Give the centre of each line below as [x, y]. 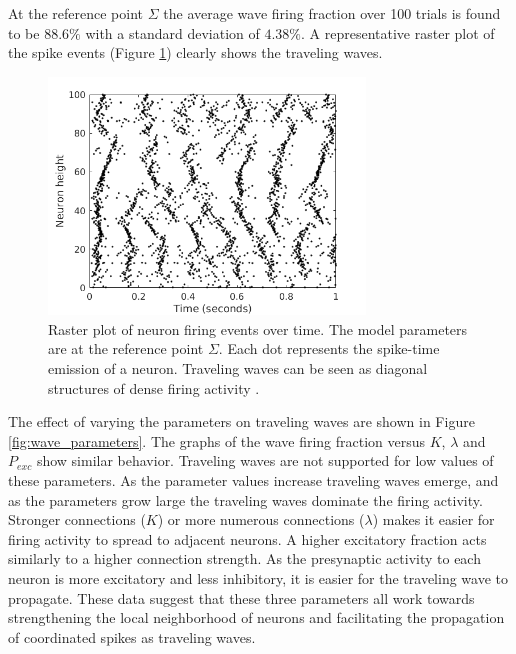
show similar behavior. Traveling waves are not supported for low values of [265, 460]
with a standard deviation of [172, 32]
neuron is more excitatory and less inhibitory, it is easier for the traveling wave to [258, 578]
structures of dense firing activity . [154, 387]
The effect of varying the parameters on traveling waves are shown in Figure [241, 421]
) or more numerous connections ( [261, 519]
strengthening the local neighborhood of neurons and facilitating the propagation [256, 617]
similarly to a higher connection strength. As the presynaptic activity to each [244, 558]
